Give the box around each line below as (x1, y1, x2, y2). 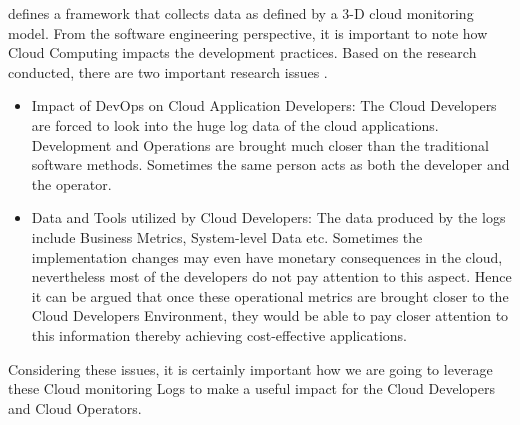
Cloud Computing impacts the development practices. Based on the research (8, 42, 477, 63)
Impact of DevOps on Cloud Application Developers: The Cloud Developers (31, 95, 497, 116)
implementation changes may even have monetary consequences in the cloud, (31, 246, 503, 267)
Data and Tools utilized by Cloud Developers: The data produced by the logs (31, 207, 506, 228)
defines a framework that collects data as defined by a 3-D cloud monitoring (8, 3, 474, 23)
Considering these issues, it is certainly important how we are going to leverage (8, 358, 493, 379)
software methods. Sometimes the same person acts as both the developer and (31, 154, 510, 175)
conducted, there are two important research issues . (8, 61, 328, 82)
